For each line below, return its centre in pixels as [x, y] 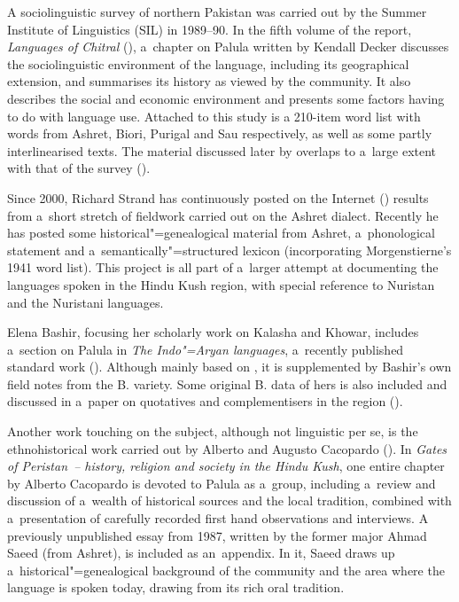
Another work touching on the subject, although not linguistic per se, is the [213, 431]
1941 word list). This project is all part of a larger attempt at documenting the [223, 267]
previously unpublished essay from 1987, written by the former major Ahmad [217, 535]
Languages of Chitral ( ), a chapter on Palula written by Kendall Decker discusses [228, 47]
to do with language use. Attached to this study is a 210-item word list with [214, 116]
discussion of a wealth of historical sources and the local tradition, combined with [229, 500]
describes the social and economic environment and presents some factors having [226, 98]
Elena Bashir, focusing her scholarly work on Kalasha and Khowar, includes [213, 332]
